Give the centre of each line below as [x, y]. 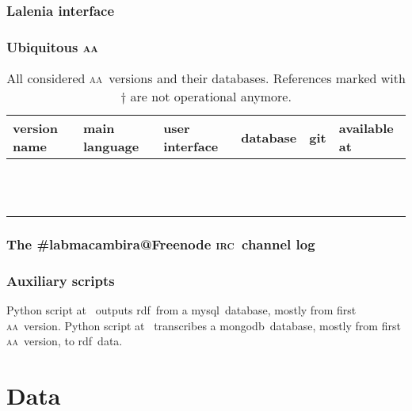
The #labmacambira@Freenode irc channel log [161, 244]
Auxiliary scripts [61, 280]
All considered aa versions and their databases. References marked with [206, 78]
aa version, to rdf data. [65, 341]
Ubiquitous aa [52, 46]
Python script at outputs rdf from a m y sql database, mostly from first [181, 310]
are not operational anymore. [211, 97]
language [111, 147]
